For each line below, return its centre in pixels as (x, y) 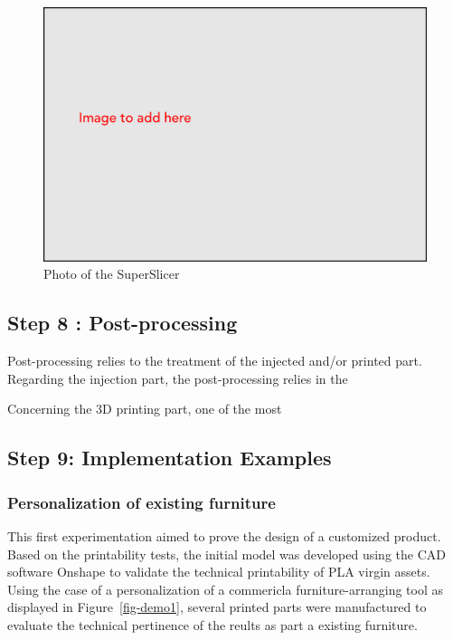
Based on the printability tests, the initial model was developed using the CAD (226, 554)
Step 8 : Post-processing (123, 323)
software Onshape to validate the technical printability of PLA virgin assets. (219, 572)
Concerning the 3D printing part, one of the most (145, 409)
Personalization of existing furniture (142, 502)
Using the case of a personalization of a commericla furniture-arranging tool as (225, 589)
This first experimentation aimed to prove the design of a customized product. (224, 535)
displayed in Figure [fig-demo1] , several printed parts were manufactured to (217, 607)
